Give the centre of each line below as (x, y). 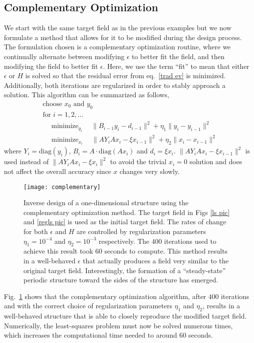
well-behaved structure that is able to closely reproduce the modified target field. (125, 316)
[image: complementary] (62, 187)
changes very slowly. (150, 171)
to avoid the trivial (139, 161)
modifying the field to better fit (51, 66)
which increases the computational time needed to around (91, 335)
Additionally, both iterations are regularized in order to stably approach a (115, 85)
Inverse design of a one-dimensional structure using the (106, 203)
